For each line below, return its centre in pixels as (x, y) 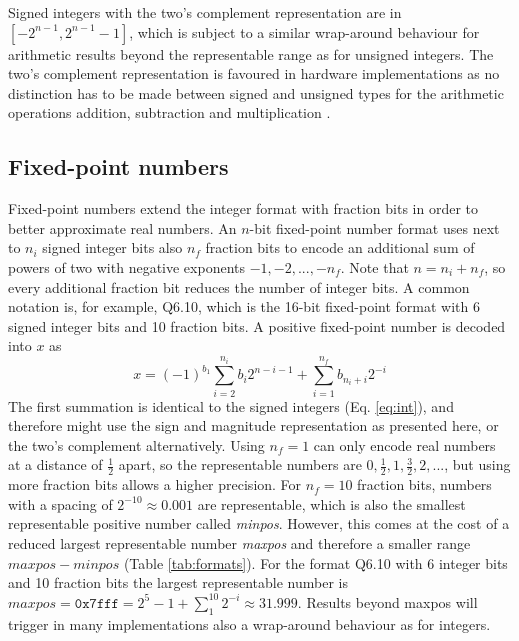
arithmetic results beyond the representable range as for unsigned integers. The (251, 53)
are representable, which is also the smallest (331, 503)
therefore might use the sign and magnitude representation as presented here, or (253, 425)
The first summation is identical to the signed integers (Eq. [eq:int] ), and (231, 405)
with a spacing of (60, 503)
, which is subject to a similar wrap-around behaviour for (304, 31)
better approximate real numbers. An (122, 227)
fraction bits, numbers (424, 484)
